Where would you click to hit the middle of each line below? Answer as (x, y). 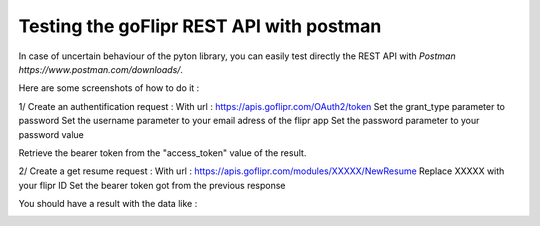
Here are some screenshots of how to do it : (109, 88)
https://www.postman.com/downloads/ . (101, 69)
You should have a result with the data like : (108, 204)
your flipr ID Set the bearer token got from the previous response (152, 185)
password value (51, 134)
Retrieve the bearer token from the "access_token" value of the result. (162, 152)
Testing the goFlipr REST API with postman (200, 26)
